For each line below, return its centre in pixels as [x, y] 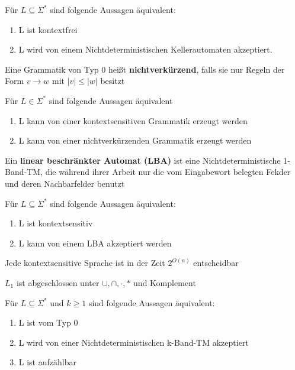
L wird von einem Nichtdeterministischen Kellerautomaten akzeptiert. [145, 49]
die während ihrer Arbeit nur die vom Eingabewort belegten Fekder [168, 172]
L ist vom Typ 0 [48, 322]
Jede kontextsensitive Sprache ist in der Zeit [85, 263]
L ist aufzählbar [47, 362]
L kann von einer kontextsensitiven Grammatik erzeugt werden [133, 120]
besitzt [113, 81]
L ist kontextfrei [48, 29]
